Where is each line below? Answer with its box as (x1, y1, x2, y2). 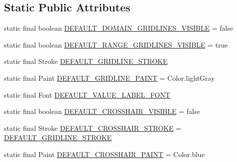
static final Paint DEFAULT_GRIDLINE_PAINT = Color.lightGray (4, 72, 215, 83)
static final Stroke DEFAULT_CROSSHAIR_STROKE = (4, 122, 181, 133)
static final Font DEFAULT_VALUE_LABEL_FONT (4, 89, 171, 100)
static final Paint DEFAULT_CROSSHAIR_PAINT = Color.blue (4, 149, 205, 159)
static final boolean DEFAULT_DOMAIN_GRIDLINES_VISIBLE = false (4, 23, 233, 33)
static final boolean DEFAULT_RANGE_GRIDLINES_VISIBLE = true (4, 39, 228, 50)
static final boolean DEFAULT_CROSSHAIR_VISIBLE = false (4, 106, 200, 116)
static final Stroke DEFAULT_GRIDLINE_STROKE (4, 56, 168, 66)
